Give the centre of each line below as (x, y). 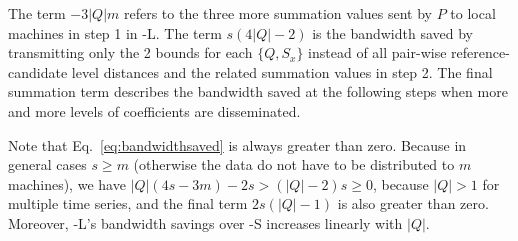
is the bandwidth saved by (392, 32)
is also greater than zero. (413, 203)
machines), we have (67, 183)
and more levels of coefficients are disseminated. (154, 110)
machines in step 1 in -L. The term (115, 32)
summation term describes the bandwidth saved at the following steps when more (258, 91)
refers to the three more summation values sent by (278, 13)
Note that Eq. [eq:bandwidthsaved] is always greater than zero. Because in (237, 144)
